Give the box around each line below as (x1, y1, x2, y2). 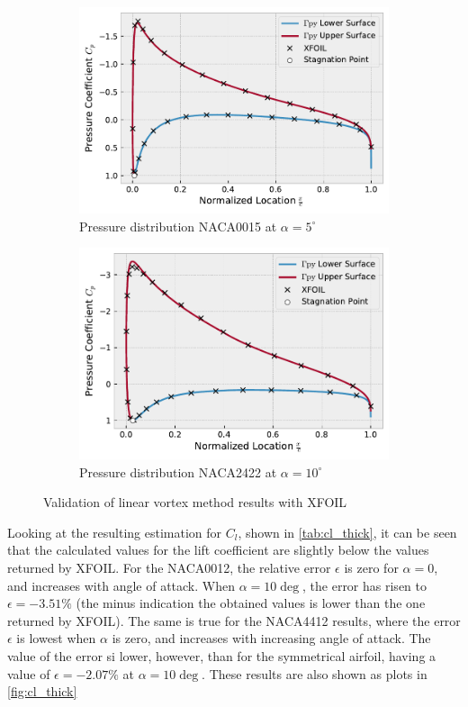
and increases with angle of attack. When (7, 576, 235, 594)
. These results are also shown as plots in (202, 664, 427, 683)
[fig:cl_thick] (7, 682, 77, 701)
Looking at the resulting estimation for (7, 522, 222, 541)
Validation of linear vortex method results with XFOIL (43, 493, 347, 512)
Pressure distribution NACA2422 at (79, 462, 277, 481)
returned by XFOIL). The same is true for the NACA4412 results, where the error (7, 611, 461, 630)
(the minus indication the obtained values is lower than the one (76, 594, 426, 612)
